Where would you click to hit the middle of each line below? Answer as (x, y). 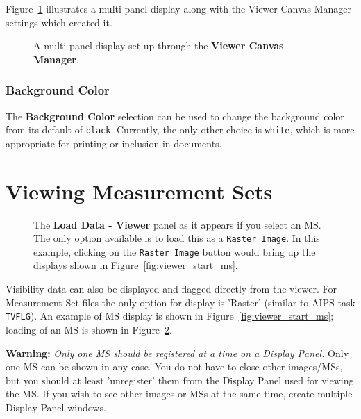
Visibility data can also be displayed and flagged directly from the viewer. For (171, 289)
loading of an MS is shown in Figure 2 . (89, 329)
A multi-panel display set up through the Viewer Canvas (159, 46)
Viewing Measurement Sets (139, 191)
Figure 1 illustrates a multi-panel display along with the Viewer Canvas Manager (179, 8)
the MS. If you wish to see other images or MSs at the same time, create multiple (179, 394)
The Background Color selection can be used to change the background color (175, 116)
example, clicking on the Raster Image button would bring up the (175, 251)
